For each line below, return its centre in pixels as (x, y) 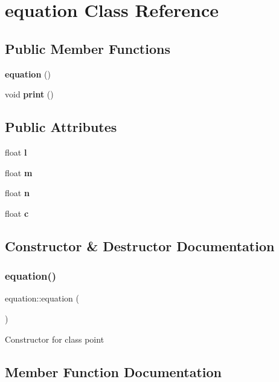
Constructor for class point (55, 339)
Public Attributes (61, 127)
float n (17, 193)
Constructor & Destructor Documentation (140, 245)
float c (17, 213)
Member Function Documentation (114, 371)
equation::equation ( (42, 298)
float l (16, 152)
